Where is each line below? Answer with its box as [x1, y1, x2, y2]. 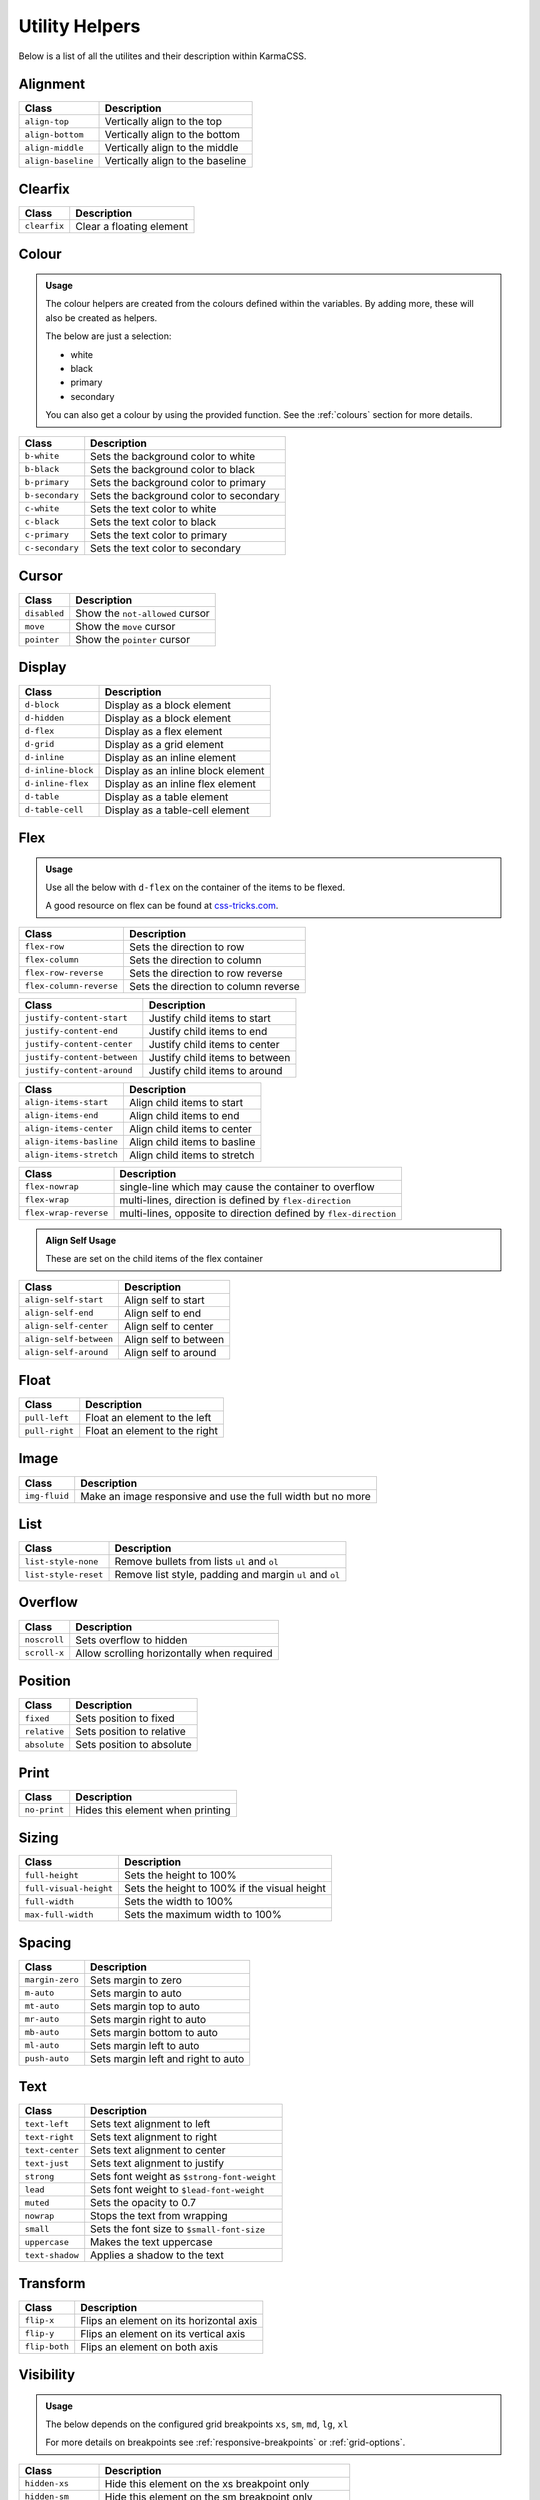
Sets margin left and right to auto [90, 2051, 245, 2065]
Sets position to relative [75, 1725, 187, 1739]
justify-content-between [24, 1052, 138, 1063]
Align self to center [124, 1319, 214, 1333]
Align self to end [124, 1306, 202, 1320]
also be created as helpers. [45, 311, 158, 324]
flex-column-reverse [24, 981, 119, 992]
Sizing [18, 1830, 59, 1847]
